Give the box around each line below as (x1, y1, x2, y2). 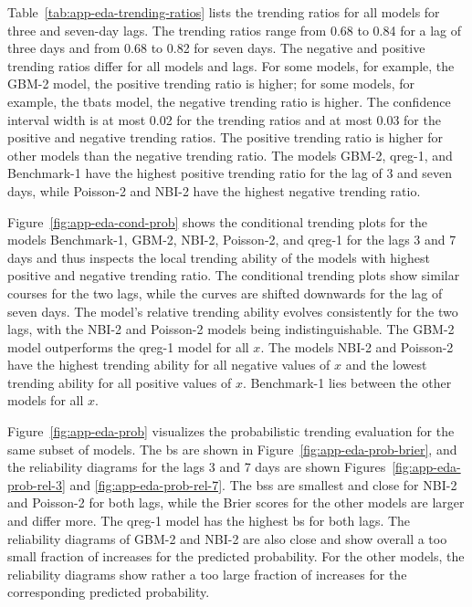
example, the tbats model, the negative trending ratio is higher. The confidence (7, 91, 451, 110)
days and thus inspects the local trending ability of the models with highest (7, 247, 430, 267)
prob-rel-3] (7, 475, 66, 494)
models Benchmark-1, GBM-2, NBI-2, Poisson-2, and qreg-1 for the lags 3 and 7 (7, 230, 456, 249)
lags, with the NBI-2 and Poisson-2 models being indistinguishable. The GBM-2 (7, 319, 455, 339)
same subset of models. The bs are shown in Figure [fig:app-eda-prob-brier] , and (7, 439, 457, 458)
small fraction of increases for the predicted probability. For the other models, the (7, 547, 465, 566)
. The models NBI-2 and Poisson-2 (260, 337, 454, 356)
